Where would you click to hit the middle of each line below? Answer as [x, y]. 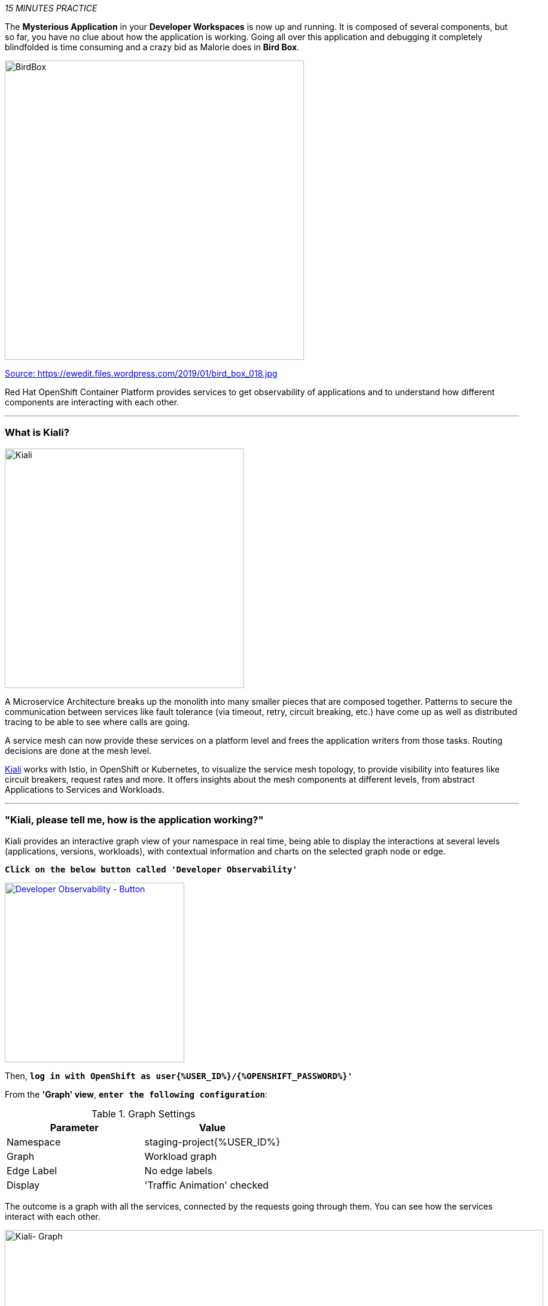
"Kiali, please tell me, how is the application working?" [134, 820]
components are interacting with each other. [92, 402]
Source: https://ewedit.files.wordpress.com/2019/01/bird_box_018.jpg [141, 373]
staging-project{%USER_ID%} [212, 1142]
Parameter [74, 1127]
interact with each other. [53, 1216]
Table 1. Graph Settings [143, 1113]
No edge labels [178, 1170]
